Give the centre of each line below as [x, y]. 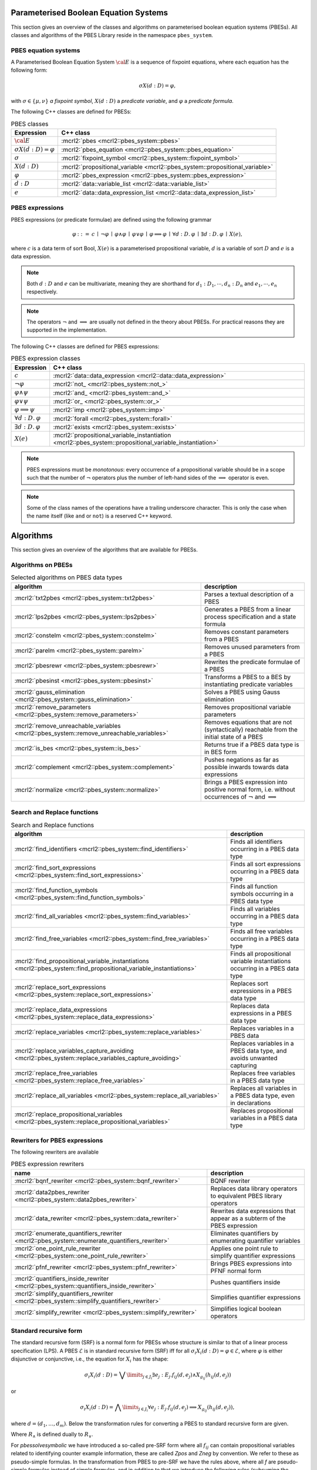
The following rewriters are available [55, 1152]
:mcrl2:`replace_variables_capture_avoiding [74, 1051]
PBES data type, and [258, 1051]
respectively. [42, 292]
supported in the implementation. [67, 330]
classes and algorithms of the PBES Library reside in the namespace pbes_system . [112, 35]
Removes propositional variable [247, 707]
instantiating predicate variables [248, 684]
